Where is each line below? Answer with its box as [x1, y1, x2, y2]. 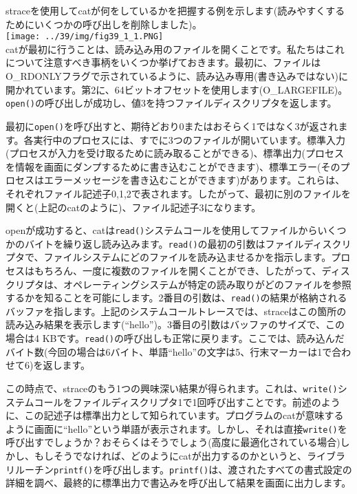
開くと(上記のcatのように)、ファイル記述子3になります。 [6, 200, 261, 214]
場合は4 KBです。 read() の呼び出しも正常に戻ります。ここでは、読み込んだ [6, 331, 345, 345]
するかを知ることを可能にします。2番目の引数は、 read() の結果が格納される [6, 290, 347, 305]
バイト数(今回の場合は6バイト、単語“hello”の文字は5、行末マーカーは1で [6, 344, 332, 358]
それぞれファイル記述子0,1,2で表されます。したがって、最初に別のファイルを [6, 186, 351, 200]
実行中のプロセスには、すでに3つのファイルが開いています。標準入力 [33, 132, 345, 147]
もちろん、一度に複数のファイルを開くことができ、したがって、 [34, 264, 322, 277]
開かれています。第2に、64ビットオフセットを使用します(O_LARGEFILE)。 [6, 82, 348, 96]
